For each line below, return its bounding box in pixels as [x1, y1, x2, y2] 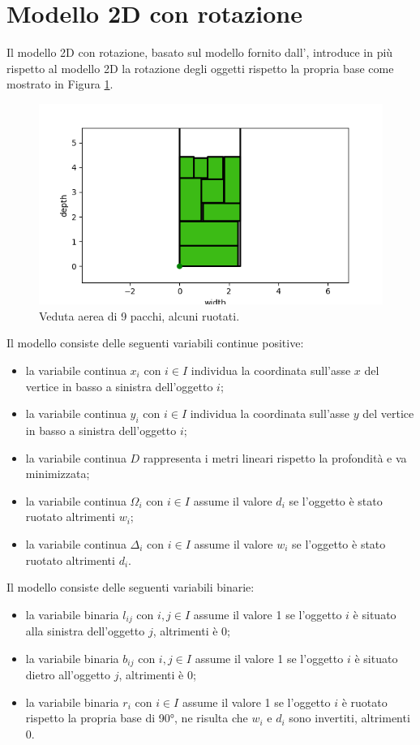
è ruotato [341, 693, 388, 710]
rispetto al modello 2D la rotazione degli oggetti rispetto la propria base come [6, 59, 394, 76]
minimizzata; [25, 465, 90, 482]
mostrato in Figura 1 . [6, 75, 114, 93]
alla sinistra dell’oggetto [25, 622, 145, 639]
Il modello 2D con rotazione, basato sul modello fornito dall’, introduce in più [6, 44, 393, 61]
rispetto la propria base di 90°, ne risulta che [25, 709, 248, 726]
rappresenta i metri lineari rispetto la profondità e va [143, 449, 407, 466]
